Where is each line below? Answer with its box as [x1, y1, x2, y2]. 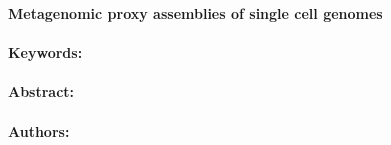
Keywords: [8, 42, 83, 63]
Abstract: [8, 81, 75, 102]
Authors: [8, 120, 70, 141]
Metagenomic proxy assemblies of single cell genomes [8, 3, 383, 23]
